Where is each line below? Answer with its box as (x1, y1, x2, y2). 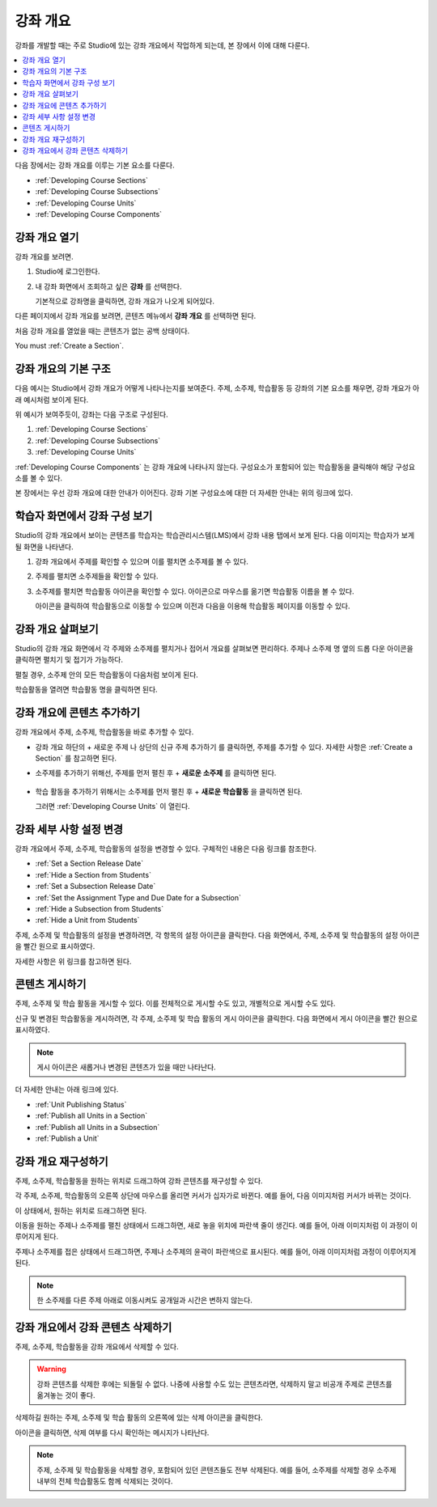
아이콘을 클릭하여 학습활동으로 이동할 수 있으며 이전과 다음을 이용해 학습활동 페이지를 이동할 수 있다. (35, 601, 350, 611)
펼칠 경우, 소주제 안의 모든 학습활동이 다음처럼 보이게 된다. (15, 670, 198, 679)
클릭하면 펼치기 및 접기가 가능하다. (15, 655, 123, 665)
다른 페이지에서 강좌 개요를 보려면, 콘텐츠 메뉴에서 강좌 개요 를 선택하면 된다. (15, 311, 257, 321)
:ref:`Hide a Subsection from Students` (35, 904, 164, 913)
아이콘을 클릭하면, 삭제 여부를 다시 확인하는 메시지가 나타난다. (15, 1428, 210, 1437)
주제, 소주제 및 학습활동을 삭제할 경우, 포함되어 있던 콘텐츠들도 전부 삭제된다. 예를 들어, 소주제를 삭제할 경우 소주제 (36, 1465, 397, 1475)
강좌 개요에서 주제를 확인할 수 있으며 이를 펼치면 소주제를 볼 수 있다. (35, 557, 248, 566)
